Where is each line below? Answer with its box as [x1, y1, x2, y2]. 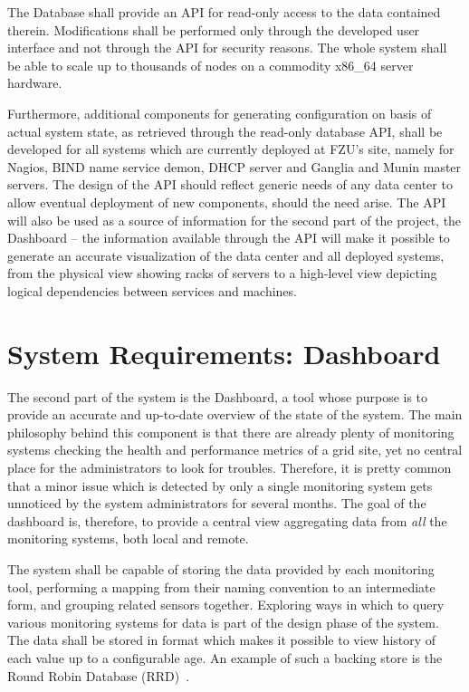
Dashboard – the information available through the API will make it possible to [7, 228, 450, 247]
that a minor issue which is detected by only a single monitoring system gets [7, 476, 433, 495]
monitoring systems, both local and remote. [7, 529, 249, 548]
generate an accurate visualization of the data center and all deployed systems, [7, 245, 445, 264]
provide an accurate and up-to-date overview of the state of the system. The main [7, 405, 463, 424]
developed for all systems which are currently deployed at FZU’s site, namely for [7, 139, 455, 159]
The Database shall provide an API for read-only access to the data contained [7, 3, 441, 21]
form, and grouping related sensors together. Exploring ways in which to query [7, 595, 445, 614]
